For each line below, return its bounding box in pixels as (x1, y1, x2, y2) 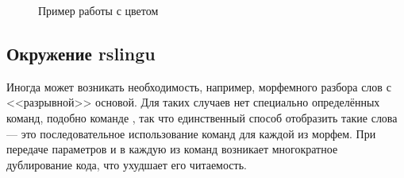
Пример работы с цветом (38, 2, 159, 18)
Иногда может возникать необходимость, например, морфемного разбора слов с (6, 78, 391, 95)
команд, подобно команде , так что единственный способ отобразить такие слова (6, 109, 398, 126)
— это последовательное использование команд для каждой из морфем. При (6, 125, 376, 141)
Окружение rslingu (6, 41, 156, 65)
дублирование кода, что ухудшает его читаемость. (6, 156, 247, 172)
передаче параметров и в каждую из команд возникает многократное (6, 141, 338, 157)
